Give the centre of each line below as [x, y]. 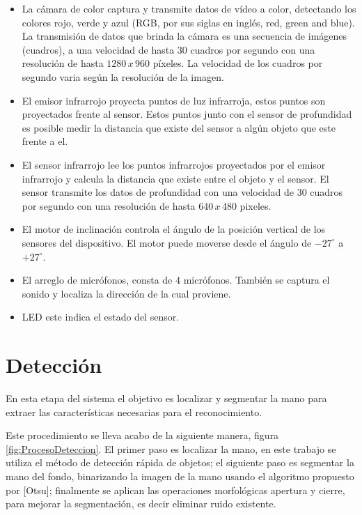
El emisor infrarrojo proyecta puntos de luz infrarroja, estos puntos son [174, 100]
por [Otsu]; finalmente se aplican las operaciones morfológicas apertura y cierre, [175, 490]
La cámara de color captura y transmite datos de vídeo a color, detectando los [189, 8]
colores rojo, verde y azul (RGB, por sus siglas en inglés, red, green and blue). [188, 22]
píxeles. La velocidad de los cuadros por [238, 63]
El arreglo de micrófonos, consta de [97, 280]
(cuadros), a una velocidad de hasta [98, 49]
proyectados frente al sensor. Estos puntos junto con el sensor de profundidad [187, 114]
